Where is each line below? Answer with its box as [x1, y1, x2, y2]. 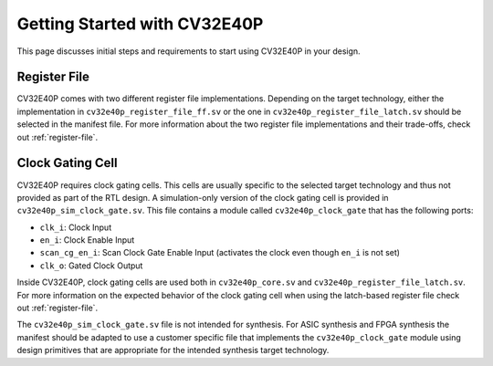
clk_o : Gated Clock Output [39, 260, 143, 271]
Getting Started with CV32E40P [16, 14, 264, 34]
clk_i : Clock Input [39, 222, 112, 233]
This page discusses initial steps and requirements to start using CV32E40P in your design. [16, 46, 361, 57]
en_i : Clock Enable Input [39, 235, 135, 246]
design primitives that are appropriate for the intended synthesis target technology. [16, 345, 330, 356]
